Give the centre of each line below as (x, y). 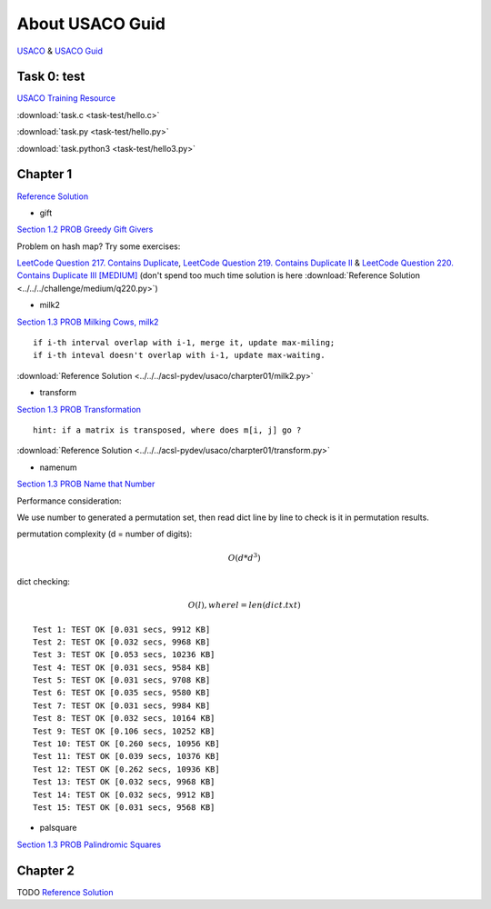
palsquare (58, 828)
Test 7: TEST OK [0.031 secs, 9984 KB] (122, 705)
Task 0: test (51, 77)
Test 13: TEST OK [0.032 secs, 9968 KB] (124, 782)
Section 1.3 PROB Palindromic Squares (89, 844)
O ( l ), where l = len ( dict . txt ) (244, 605)
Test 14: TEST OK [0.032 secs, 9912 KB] (124, 794)
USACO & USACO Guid (60, 51)
